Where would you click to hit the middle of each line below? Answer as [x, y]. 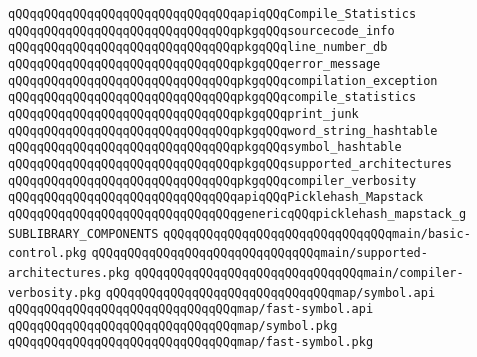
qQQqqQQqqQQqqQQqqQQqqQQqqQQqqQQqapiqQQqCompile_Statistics [212, 14]
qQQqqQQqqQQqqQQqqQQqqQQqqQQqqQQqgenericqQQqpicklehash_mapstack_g [237, 213]
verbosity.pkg [55, 292]
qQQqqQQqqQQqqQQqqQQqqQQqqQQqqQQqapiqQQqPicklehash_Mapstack [216, 197]
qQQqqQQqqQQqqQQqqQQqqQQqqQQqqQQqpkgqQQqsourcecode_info [201, 30]
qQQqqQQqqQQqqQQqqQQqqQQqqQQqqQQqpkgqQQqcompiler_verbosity [212, 180]
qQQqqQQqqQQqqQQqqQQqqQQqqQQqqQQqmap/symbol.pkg [173, 325]
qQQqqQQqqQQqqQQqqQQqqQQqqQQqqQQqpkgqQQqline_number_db [198, 47]
